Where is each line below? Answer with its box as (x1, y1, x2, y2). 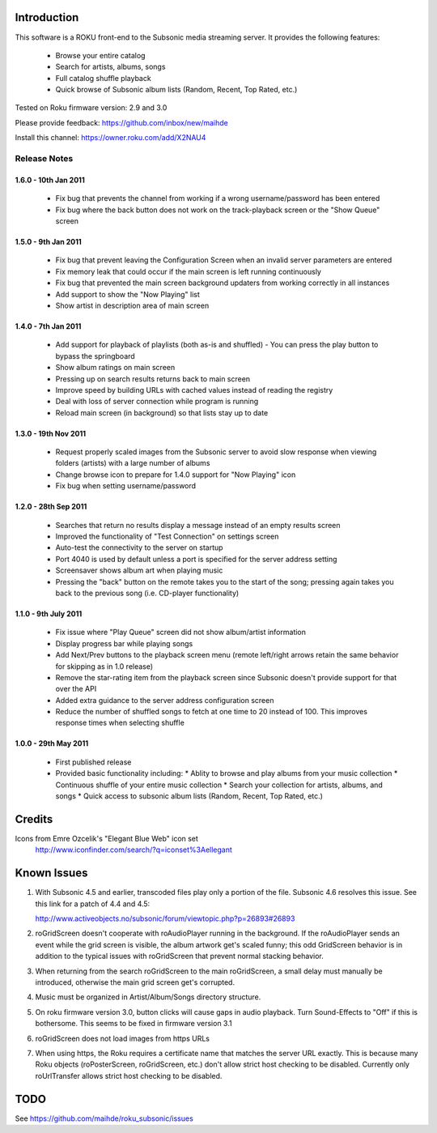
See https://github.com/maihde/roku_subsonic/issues (15, 1114, 193, 1123)
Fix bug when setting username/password (55, 481, 197, 491)
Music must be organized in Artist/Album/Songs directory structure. (35, 992, 261, 1002)
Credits (15, 812, 53, 826)
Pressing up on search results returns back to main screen (55, 373, 251, 384)
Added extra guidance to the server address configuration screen (55, 695, 274, 705)
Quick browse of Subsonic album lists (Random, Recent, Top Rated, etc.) (55, 85, 298, 95)
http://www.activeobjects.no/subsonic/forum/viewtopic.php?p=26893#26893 (35, 914, 295, 923)
